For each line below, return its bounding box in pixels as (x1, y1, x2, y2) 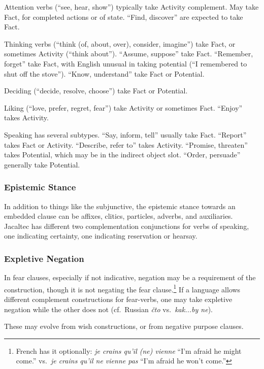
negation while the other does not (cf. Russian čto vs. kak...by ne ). (4, 304, 213, 314)
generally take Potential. (4, 159, 80, 170)
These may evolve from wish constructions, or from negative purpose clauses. (4, 321, 244, 331)
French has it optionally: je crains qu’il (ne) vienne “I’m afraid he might (16, 345, 242, 356)
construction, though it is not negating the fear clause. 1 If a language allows (4, 282, 241, 294)
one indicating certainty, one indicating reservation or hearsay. (4, 230, 197, 241)
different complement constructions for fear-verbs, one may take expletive (4, 293, 233, 304)
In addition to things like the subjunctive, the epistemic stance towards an (4, 200, 236, 211)
